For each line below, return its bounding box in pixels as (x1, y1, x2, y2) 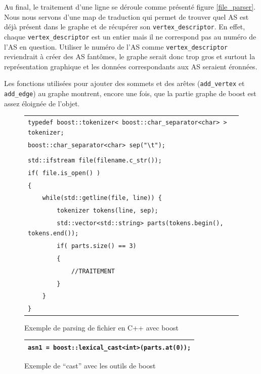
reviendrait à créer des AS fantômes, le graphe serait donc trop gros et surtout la (4, 51, 255, 62)
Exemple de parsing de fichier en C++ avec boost (24, 322, 179, 333)
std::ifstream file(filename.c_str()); (28, 156, 162, 164)
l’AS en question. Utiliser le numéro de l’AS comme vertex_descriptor (4, 41, 228, 52)
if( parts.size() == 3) (57, 242, 137, 250)
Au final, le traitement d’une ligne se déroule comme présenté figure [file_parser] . (4, 2, 256, 12)
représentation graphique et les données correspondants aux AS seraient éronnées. (4, 61, 257, 71)
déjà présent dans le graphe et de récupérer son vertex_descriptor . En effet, (4, 21, 245, 32)
